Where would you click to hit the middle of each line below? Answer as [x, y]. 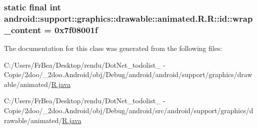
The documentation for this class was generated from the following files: [113, 48]
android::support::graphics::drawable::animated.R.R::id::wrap [128, 18]
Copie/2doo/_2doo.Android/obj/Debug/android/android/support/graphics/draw [128, 74]
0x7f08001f [76, 29]
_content [23, 29]
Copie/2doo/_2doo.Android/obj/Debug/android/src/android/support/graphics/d [129, 110]
